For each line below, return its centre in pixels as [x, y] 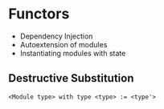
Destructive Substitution [71, 78]
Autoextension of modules [64, 44]
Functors [39, 14]
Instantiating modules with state [73, 53]
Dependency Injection [56, 36]
